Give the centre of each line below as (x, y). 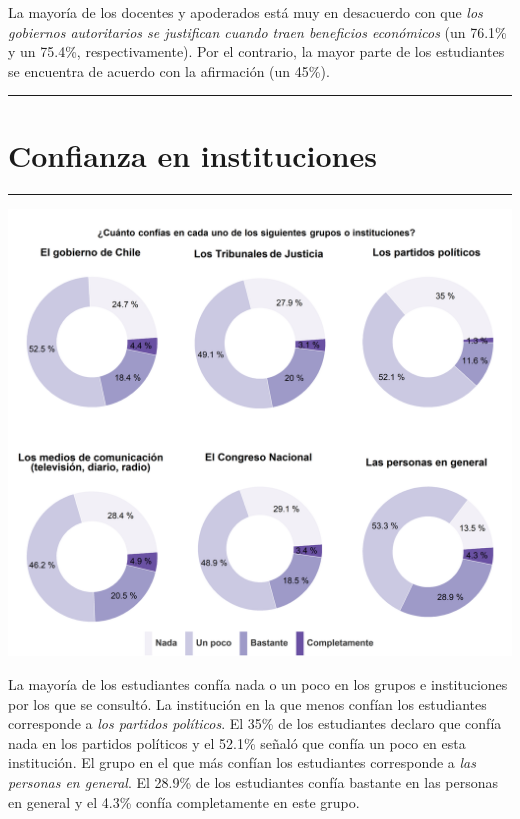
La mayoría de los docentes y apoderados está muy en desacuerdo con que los (245, 12)
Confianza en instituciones (192, 154)
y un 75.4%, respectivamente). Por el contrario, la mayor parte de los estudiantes (256, 51)
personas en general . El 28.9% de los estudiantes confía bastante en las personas (253, 781)
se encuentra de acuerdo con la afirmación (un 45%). (169, 70)
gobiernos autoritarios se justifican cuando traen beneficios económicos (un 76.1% (257, 31)
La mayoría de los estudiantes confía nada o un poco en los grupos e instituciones (258, 683)
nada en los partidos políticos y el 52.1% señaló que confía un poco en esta (237, 742)
